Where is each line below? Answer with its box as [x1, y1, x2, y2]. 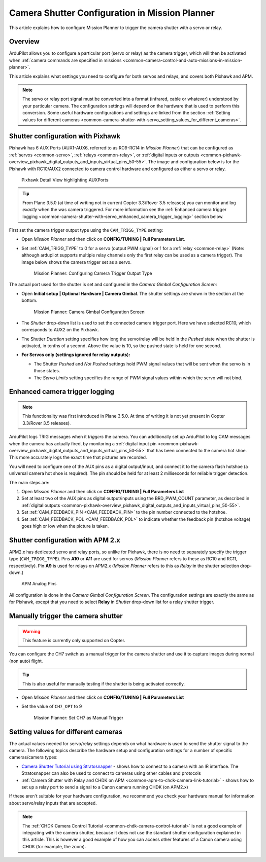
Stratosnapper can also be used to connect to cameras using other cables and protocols [21, 770, 201, 776]
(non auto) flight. [9, 658, 43, 664]
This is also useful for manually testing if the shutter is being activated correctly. [22, 681, 185, 686]
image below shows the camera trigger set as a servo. [21, 259, 132, 265]
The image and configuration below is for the [148, 159, 239, 165]
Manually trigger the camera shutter [9, 611, 123, 620]
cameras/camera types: [9, 754, 58, 760]
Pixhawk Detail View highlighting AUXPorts [21, 177, 108, 183]
